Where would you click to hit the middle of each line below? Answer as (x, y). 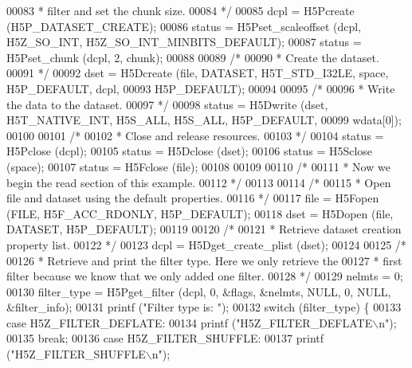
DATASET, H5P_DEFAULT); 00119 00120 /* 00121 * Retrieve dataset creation (204, 229)
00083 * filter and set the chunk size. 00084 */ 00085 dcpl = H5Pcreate (180, 10)
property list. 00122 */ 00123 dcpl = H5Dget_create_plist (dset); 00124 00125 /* (206, 244)
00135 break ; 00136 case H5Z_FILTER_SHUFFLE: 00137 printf (165, 338)
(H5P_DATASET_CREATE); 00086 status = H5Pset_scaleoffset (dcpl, (184, 26)
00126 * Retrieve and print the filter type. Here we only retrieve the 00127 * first (204, 260)
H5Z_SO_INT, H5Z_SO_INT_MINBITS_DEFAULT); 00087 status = (184, 42)
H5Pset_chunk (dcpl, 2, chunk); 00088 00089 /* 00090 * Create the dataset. (193, 57)
